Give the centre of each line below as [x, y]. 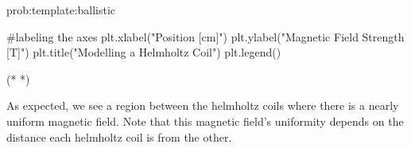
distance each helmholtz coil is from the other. [119, 136]
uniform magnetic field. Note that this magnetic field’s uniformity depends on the [205, 121]
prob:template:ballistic [61, 10]
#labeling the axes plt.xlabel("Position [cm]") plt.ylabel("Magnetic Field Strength [205, 36]
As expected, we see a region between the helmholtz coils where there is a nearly [203, 105]
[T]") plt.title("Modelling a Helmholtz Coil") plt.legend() [144, 52]
